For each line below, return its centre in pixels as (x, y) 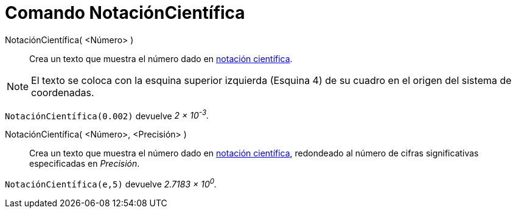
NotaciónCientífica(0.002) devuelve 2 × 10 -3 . (107, 115)
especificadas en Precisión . (85, 164)
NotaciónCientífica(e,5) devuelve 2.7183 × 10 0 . (111, 183)
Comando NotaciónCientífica (125, 13)
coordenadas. (63, 92)
